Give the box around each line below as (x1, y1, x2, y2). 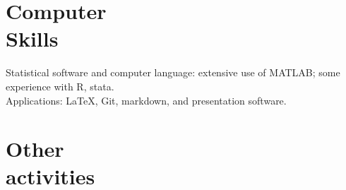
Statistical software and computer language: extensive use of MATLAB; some (6, 65, 340, 80)
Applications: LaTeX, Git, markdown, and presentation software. (6, 93, 287, 107)
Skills (6, 24, 59, 53)
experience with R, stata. (6, 78, 114, 93)
